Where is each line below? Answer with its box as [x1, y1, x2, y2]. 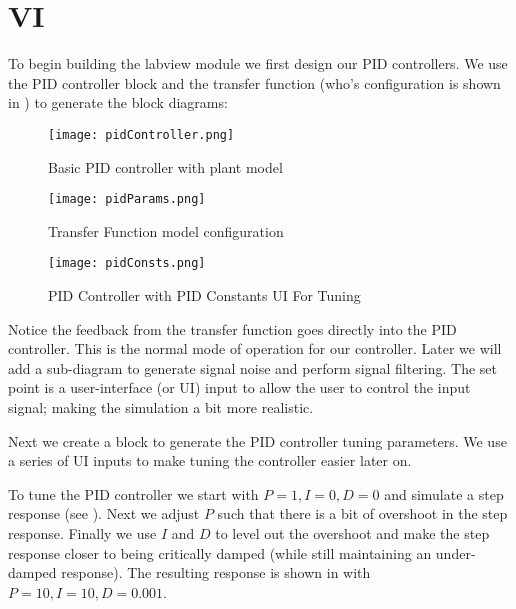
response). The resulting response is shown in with [61, 562, 371, 583]
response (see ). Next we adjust [8, 503, 200, 524]
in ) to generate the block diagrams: [8, 92, 228, 113]
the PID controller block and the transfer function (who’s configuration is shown [8, 72, 501, 93]
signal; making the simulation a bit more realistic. [8, 397, 314, 418]
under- [435, 542, 476, 563]
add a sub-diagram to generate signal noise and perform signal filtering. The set [8, 357, 498, 378]
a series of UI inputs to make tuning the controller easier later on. [8, 450, 412, 471]
